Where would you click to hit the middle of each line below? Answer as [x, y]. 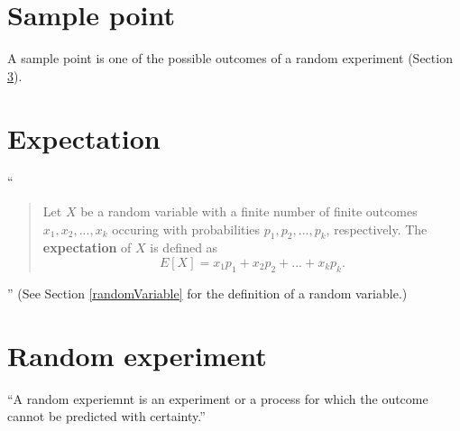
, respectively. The [377, 229]
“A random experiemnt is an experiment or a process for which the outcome [218, 398]
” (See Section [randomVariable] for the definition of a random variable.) [207, 293]
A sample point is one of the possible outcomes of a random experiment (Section [230, 58]
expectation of [87, 248]
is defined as [184, 248]
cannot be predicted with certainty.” [106, 416]
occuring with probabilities [186, 229]
